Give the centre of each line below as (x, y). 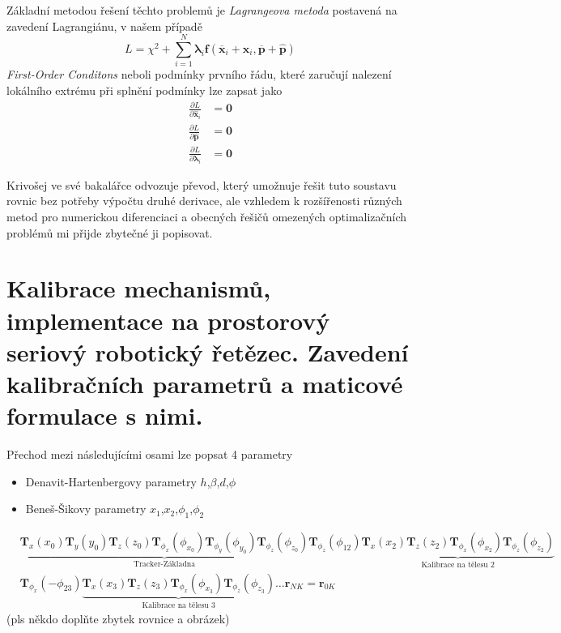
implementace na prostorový (168, 320)
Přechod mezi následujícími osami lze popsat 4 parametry (150, 454)
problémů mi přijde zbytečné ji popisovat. (110, 232)
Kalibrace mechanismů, (139, 288)
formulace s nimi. (105, 415)
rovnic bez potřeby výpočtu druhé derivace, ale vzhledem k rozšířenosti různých (204, 201)
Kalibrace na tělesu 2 (458, 565)
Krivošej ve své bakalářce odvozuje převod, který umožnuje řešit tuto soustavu (202, 184)
